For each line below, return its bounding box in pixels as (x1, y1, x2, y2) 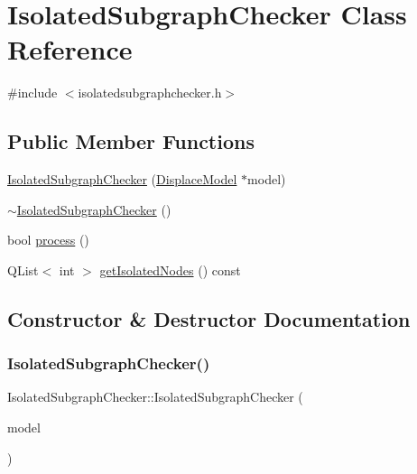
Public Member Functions (7, 127, 255, 155)
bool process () (7, 230, 89, 249)
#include (7, 83, 58, 102)
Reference (7, 31, 133, 68)
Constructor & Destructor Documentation (7, 304, 411, 332)
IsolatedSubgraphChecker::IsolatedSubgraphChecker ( (7, 387, 303, 406)
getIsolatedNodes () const (99, 260, 241, 279)
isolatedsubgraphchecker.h (78, 83, 222, 102)
